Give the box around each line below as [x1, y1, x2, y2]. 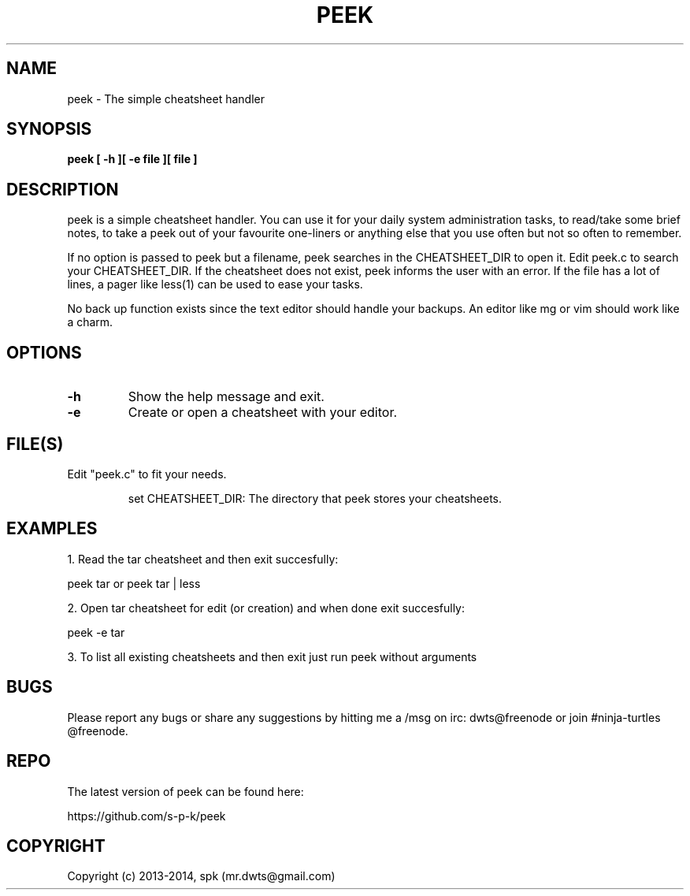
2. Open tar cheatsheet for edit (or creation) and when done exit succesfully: [67, 600, 466, 615]
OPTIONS [6, 342, 82, 362]
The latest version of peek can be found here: [67, 784, 304, 798]
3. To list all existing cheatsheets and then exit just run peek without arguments [67, 649, 477, 664]
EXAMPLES [6, 519, 98, 539]
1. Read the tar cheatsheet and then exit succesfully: [67, 552, 339, 566]
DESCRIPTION [6, 179, 119, 199]
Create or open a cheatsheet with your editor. [128, 404, 398, 421]
